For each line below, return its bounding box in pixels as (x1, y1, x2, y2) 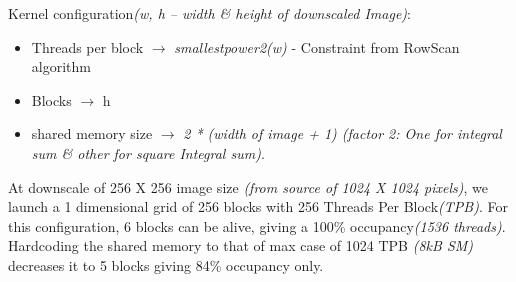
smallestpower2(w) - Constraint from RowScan (174, 36, 460, 57)
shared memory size (31, 123, 153, 144)
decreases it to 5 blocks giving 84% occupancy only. (8, 254, 324, 275)
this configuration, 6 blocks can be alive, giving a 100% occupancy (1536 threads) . (8, 215, 506, 236)
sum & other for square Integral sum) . (31, 142, 265, 163)
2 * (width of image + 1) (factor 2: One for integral (183, 123, 502, 144)
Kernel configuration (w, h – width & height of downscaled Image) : (8, 3, 411, 23)
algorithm (31, 56, 91, 77)
